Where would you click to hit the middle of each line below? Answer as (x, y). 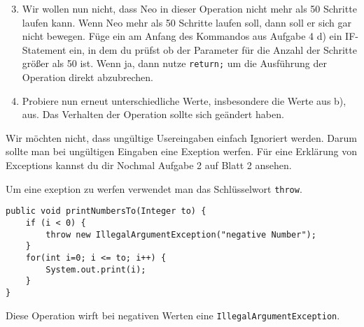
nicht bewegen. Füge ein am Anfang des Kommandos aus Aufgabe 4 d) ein (182, 36)
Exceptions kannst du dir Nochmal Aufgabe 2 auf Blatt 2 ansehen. (149, 165)
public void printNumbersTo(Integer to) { (106, 211)
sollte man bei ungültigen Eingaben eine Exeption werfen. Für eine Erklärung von (182, 151)
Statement (44, 49)
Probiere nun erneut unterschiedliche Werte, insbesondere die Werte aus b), (184, 100)
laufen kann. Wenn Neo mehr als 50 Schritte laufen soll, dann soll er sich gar (187, 22)
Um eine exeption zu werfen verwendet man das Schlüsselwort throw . (154, 188)
